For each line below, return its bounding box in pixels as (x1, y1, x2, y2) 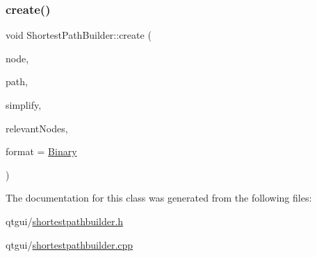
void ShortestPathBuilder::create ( (6, 28, 152, 42)
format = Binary (6, 144, 77, 159)
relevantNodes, (6, 121, 68, 135)
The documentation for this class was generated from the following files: (6, 190, 312, 205)
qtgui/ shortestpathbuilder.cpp (6, 237, 133, 251)
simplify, (6, 98, 42, 112)
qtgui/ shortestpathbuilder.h (6, 213, 124, 228)
